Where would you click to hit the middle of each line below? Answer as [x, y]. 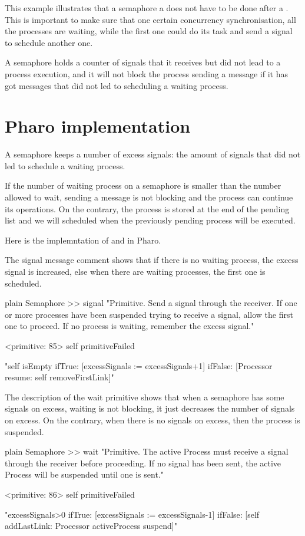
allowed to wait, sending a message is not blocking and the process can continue [149, 197]
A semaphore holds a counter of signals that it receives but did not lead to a [143, 62]
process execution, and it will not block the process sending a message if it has [146, 73]
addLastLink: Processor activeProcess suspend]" [91, 526]
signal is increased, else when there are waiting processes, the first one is [135, 272]
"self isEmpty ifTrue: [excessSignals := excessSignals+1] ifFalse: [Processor [139, 365]
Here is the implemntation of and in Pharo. [83, 240]
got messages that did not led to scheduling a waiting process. [117, 85]
